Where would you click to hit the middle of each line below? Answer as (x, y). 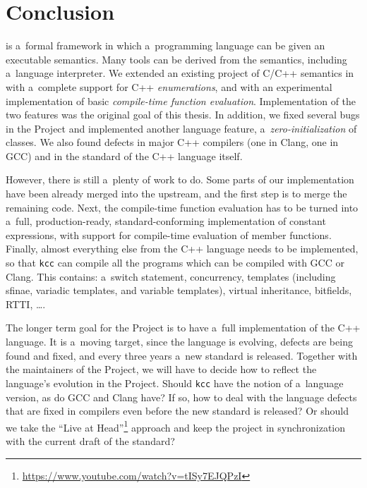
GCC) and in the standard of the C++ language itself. (124, 155)
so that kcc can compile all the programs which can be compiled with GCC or (175, 263)
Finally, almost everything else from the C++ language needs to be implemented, (182, 249)
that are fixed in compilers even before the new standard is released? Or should (177, 411)
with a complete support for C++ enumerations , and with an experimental (169, 86)
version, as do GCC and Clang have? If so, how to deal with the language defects (181, 397)
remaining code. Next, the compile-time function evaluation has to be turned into (182, 207)
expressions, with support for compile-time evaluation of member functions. (169, 234)
